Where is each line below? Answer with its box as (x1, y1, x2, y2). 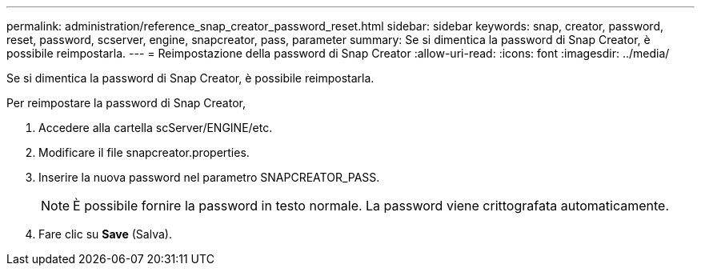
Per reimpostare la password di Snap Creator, (6, 96, 246, 110)
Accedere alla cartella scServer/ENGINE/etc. (38, 121, 273, 134)
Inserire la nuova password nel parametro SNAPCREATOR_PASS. (38, 170, 380, 184)
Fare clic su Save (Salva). (38, 227, 172, 241)
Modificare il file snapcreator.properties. (38, 146, 250, 159)
